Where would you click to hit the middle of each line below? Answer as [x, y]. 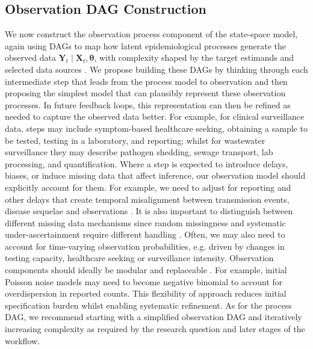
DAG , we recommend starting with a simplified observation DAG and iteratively [153, 317]
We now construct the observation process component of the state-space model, [151, 34]
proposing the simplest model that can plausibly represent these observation [145, 93]
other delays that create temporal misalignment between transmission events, [147, 199]
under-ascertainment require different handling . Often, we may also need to [145, 234]
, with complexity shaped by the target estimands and [194, 57]
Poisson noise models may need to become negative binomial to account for [144, 281]
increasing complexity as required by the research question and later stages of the [155, 329]
